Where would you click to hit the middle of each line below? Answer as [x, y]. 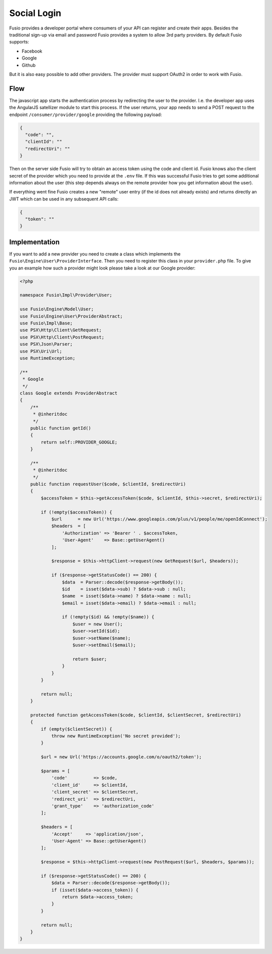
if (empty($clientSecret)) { [76, 729]
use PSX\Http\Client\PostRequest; [62, 337]
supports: [19, 42]
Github [29, 65]
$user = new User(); [98, 624]
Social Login [35, 13]
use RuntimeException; [47, 358]
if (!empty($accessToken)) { [76, 512]
